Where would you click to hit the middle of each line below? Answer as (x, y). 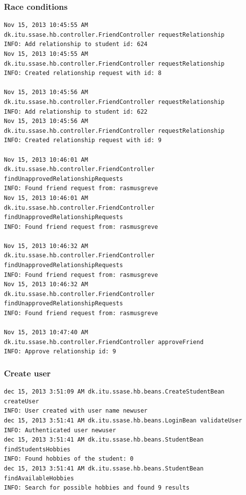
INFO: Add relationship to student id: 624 (76, 44)
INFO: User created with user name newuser (76, 411)
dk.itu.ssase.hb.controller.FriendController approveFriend (104, 342)
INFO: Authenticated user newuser (60, 430)
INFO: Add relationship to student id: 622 (76, 111)
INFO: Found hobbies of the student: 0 (69, 459)
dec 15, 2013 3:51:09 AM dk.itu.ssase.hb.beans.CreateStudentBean (114, 392)
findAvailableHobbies (39, 478)
